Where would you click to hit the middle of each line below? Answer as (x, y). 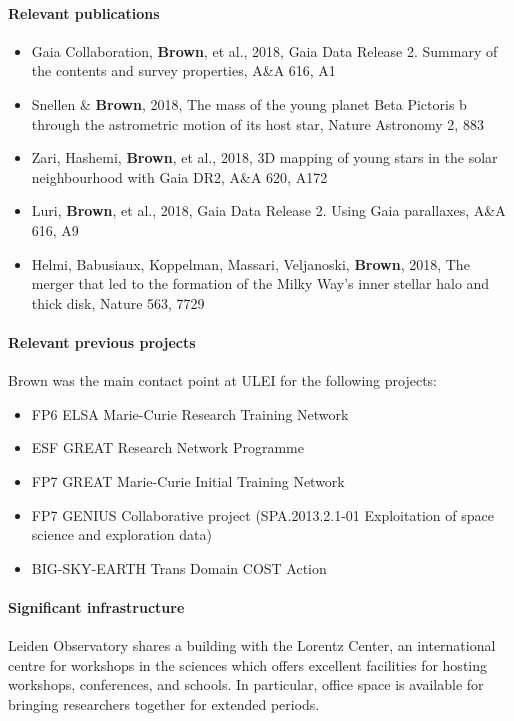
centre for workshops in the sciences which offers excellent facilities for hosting (248, 664)
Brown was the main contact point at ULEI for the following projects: (223, 380)
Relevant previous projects (102, 341)
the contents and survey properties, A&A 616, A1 (183, 70)
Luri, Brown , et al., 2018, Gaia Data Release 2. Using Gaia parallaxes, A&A (268, 210)
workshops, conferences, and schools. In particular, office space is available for (246, 684)
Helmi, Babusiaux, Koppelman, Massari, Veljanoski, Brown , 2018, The (250, 263)
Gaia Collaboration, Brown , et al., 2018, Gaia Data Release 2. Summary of (264, 50)
